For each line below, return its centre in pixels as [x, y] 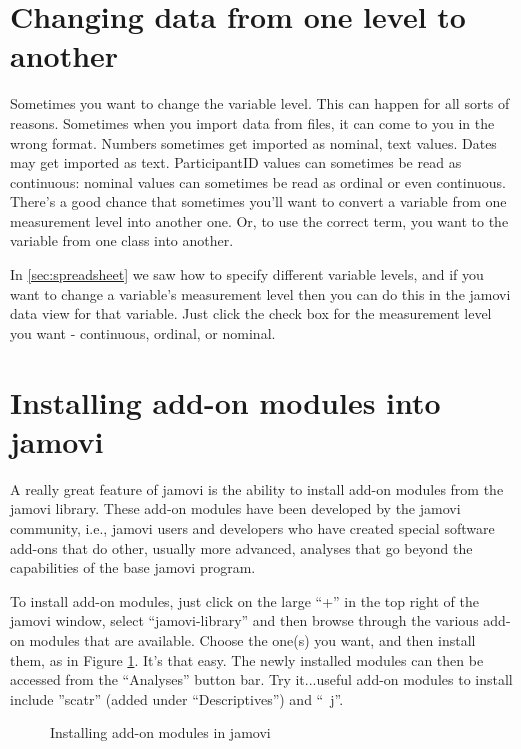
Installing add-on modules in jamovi [160, 732]
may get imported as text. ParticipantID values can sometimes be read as [236, 162]
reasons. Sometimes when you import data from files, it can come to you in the [252, 122]
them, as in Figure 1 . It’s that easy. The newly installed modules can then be [247, 659]
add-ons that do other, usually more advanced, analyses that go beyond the [241, 547]
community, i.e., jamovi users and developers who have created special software [252, 527]
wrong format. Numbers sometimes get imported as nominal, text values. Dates [253, 142]
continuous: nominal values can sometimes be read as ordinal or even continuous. [258, 181]
